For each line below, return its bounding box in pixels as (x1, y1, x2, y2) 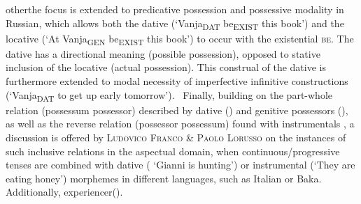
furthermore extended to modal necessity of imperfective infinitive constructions (6, 74, 348, 88)
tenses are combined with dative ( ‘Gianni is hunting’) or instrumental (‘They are (6, 157, 355, 172)
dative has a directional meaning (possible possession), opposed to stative (6, 46, 320, 61)
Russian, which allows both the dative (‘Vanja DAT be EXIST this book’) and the (6, 15, 344, 32)
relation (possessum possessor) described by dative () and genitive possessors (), (6, 102, 348, 117)
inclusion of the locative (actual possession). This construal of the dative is (6, 60, 326, 74)
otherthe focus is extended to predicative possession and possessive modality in (6, 2, 344, 16)
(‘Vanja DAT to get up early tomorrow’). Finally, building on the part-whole (6, 87, 332, 104)
